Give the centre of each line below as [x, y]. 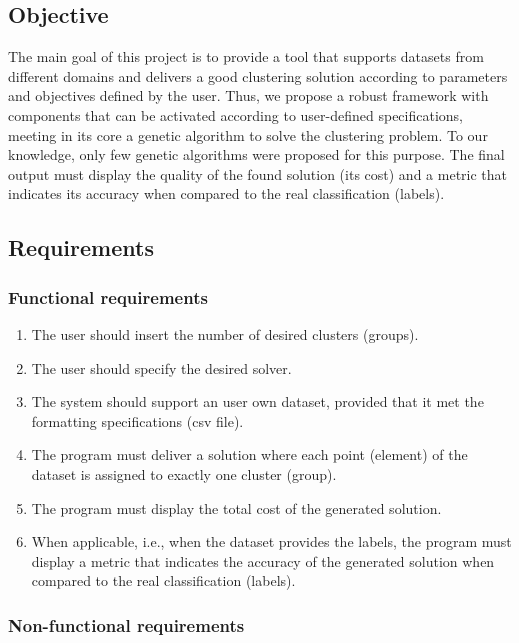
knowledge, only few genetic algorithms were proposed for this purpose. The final [256, 154]
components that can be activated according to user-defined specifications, [235, 114]
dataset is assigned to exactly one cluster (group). [184, 473]
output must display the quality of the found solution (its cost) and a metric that [258, 173]
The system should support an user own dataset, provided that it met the [257, 401]
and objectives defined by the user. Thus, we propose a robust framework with [248, 95]
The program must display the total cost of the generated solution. [236, 507]
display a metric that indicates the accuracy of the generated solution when [263, 560]
